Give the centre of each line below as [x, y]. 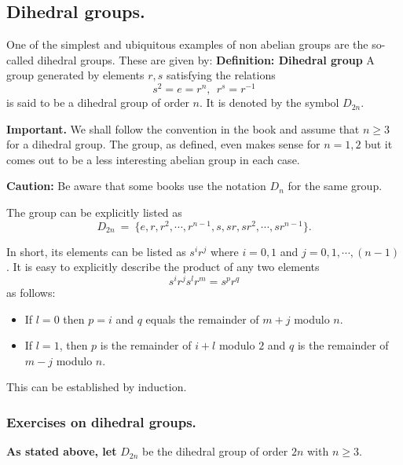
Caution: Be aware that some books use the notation [136, 186]
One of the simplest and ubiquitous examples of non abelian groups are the [187, 44]
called [20, 59]
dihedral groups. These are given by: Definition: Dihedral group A [206, 59]
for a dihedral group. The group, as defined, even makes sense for [163, 144]
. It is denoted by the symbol [269, 103]
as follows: [31, 292]
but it [379, 144]
